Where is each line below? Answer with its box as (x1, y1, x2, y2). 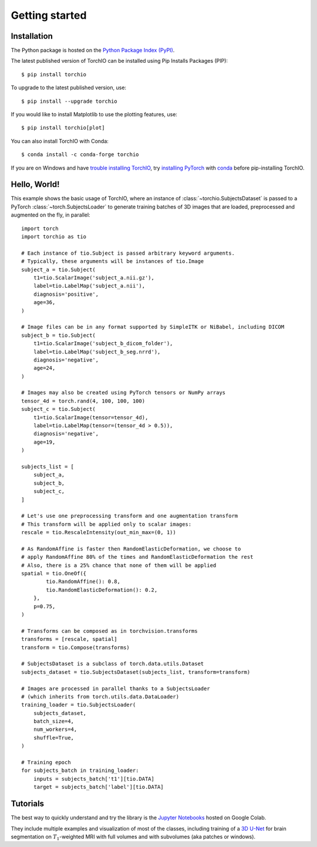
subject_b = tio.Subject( (21, 332, 96, 339)
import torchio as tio (21, 234, 87, 240)
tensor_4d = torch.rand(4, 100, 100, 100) (21, 397, 146, 404)
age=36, (33, 299, 56, 306)
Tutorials (11, 799, 44, 809)
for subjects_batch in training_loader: (21, 767, 139, 774)
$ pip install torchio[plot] (21, 124, 105, 131)
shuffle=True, (33, 734, 75, 741)
